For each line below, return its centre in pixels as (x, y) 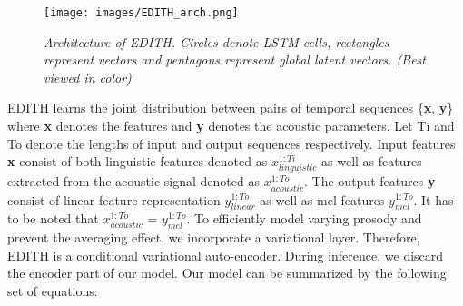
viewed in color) (88, 77)
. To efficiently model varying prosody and (304, 218)
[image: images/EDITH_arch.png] (141, 13)
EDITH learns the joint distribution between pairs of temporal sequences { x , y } (231, 108)
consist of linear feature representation (114, 199)
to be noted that (53, 218)
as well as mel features (322, 199)
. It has (433, 199)
